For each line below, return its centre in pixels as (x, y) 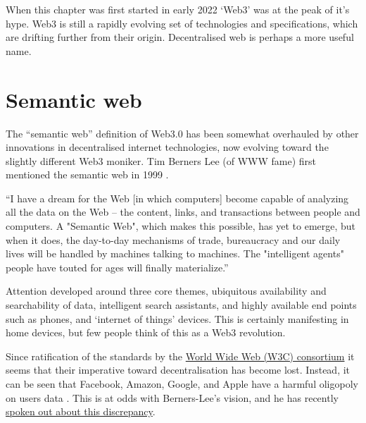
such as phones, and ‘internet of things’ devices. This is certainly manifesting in (177, 318)
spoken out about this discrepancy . (81, 411)
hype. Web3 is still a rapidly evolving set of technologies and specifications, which (182, 23)
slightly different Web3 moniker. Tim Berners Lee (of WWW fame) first (161, 160)
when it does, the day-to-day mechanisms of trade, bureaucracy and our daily (173, 239)
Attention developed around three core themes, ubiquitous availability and (166, 291)
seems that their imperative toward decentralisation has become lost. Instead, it (178, 370)
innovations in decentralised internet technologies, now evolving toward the (167, 147)
